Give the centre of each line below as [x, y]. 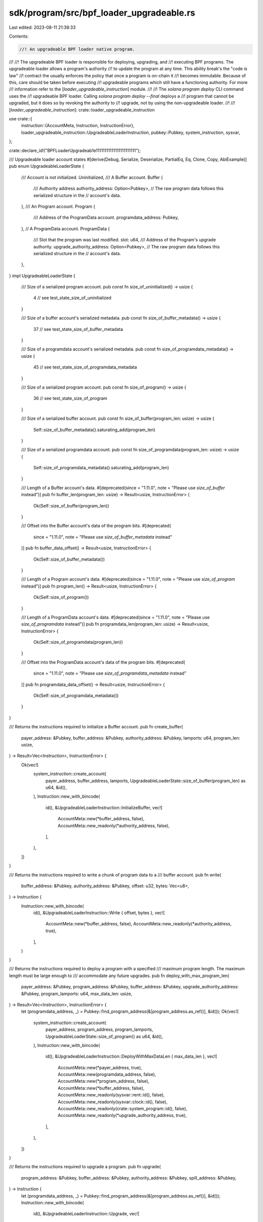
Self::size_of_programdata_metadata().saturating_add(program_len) [101, 468]
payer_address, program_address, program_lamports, [99, 1029]
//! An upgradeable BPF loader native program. [77, 49]
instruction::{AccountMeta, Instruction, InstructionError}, [78, 126]
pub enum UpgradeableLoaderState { [47, 166]
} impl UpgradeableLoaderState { [42, 276]
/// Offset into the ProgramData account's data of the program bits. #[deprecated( [103, 662]
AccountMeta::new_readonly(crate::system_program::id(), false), [122, 1109]
